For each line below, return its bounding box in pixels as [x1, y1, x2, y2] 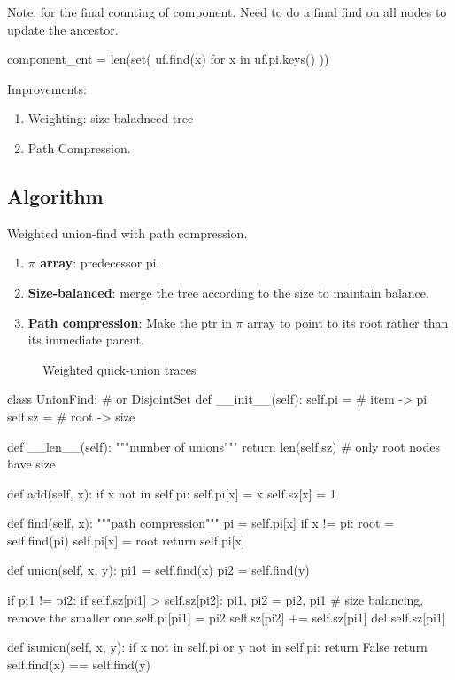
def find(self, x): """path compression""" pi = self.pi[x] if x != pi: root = [7, 514, 395, 532]
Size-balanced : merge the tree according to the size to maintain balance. [27, 282, 429, 301]
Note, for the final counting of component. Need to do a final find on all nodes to [7, 3, 447, 20]
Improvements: [7, 79, 87, 97]
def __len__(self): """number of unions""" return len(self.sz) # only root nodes [7, 437, 440, 455]
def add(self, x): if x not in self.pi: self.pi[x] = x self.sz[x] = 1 [7, 483, 336, 502]
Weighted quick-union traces [42, 359, 197, 378]
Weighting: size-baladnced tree [27, 109, 194, 127]
